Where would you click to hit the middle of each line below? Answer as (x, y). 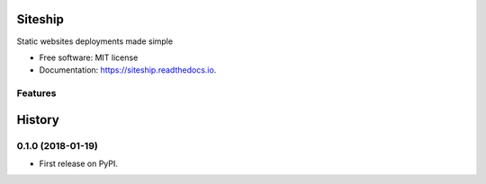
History (38, 120)
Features (36, 93)
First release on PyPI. (79, 164)
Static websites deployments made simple (95, 41)
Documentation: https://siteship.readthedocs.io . (128, 70)
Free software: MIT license (89, 57)
